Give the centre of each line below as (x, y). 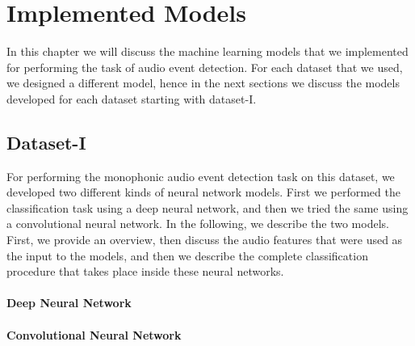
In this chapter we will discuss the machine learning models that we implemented (207, 51)
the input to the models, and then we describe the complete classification (187, 255)
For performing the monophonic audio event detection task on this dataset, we (201, 176)
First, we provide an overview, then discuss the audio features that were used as (205, 240)
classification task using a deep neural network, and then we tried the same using (207, 207)
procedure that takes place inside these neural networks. (145, 271)
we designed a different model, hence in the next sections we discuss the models (203, 83)
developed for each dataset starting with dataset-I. (132, 98)
